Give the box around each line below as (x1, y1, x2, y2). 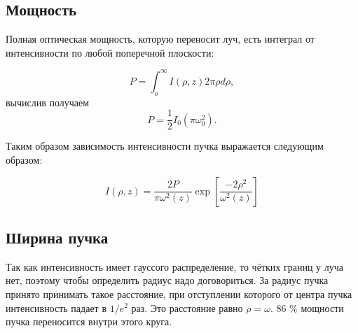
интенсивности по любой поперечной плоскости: (6, 45, 214, 59)
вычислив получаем (6, 94, 90, 109)
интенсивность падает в (6, 300, 106, 315)
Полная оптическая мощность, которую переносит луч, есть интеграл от (6, 31, 315, 46)
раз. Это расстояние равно (131, 300, 243, 315)
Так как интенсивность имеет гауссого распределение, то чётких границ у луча (6, 259, 343, 274)
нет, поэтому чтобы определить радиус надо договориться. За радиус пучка (6, 273, 329, 288)
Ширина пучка (6, 226, 109, 248)
